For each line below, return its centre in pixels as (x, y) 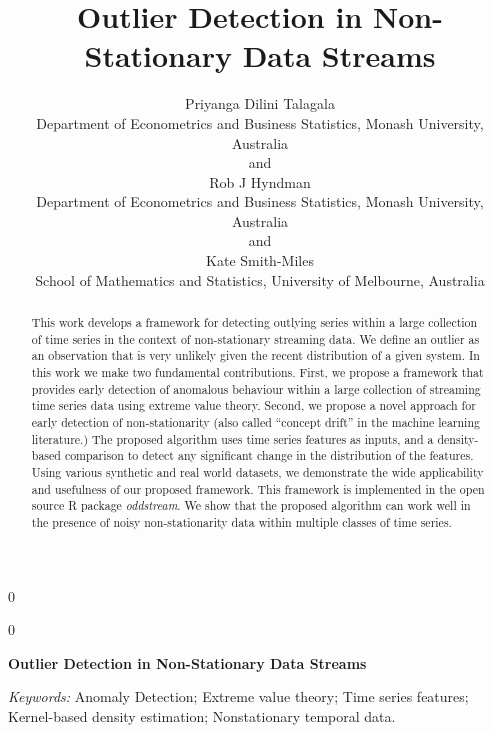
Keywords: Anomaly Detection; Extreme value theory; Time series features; (238, 696)
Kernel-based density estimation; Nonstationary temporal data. (202, 715)
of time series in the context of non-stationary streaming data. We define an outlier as (255, 338)
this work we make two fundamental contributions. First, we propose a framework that (257, 372)
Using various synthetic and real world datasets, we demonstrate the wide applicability (257, 471)
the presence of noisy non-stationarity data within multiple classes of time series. (241, 521)
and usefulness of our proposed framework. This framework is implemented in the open (258, 488)
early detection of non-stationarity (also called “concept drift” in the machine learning (255, 421)
